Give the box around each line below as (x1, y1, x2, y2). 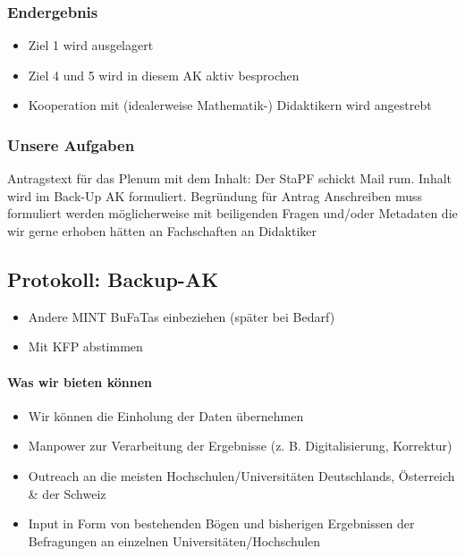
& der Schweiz (28, 484, 106, 502)
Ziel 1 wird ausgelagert (28, 36, 154, 55)
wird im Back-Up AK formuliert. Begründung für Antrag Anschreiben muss (7, 186, 423, 205)
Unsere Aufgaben (7, 133, 135, 156)
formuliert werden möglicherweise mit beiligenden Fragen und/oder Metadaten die (7, 204, 458, 223)
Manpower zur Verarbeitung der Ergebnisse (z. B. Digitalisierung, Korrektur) (28, 436, 452, 455)
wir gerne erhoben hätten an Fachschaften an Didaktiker (7, 222, 317, 240)
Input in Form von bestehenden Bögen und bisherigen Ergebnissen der (28, 514, 415, 533)
